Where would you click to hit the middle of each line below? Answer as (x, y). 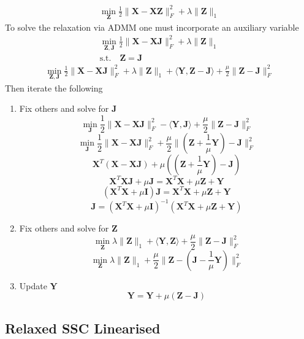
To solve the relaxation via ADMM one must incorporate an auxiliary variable (152, 27)
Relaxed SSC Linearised (83, 328)
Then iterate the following (54, 88)
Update (33, 285)
